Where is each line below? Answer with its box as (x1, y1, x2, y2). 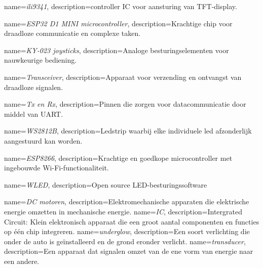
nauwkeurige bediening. (4, 55, 77, 65)
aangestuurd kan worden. (4, 135, 83, 146)
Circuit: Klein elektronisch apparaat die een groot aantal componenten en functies (4, 216, 259, 227)
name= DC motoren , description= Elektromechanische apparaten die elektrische (4, 196, 249, 207)
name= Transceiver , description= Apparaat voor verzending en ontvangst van (4, 71, 242, 82)
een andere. (4, 255, 40, 266)
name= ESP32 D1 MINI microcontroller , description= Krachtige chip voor (4, 18, 233, 28)
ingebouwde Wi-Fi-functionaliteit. (4, 162, 109, 173)
